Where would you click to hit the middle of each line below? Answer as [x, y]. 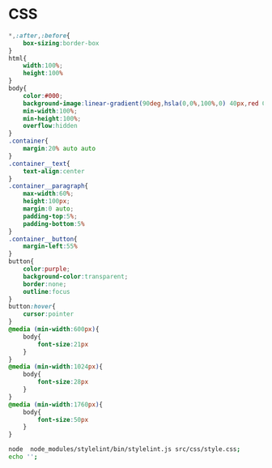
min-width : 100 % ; [51, 111]
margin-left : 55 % [51, 247]
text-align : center [54, 171]
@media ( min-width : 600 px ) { [54, 330]
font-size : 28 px [63, 382]
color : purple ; [47, 269]
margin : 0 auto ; [49, 209]
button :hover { [32, 307]
